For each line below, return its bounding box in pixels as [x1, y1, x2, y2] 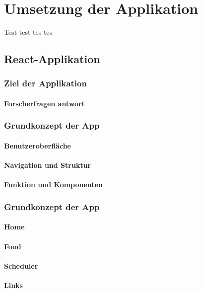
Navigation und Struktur [4, 160, 91, 170]
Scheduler [4, 260, 38, 271]
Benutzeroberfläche [4, 140, 71, 150]
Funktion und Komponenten [4, 179, 103, 190]
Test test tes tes [4, 27, 53, 37]
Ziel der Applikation [4, 77, 87, 89]
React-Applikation [4, 51, 100, 67]
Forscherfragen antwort [4, 98, 85, 108]
